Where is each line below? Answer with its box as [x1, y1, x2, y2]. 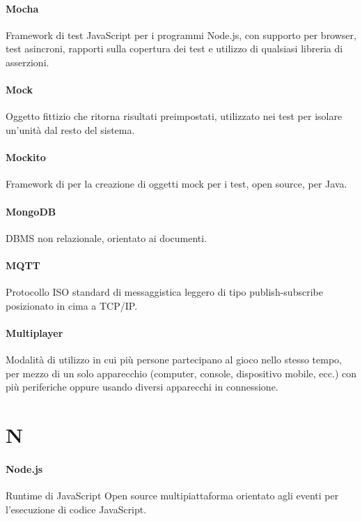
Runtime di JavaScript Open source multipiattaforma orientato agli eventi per [6, 488, 339, 503]
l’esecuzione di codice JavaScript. [6, 501, 147, 516]
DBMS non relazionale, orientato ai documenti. [6, 230, 207, 245]
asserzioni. [6, 54, 49, 69]
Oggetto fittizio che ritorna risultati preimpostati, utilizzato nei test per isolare [6, 109, 343, 123]
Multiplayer [6, 325, 63, 340]
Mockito [6, 150, 46, 165]
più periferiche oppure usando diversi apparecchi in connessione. [6, 379, 278, 394]
